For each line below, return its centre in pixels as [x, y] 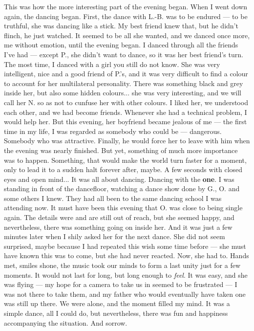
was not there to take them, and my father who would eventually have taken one [125, 294]
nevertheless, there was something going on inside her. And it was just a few [118, 227]
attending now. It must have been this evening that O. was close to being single [123, 208]
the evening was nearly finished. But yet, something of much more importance [121, 150]
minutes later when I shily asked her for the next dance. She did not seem [115, 236]
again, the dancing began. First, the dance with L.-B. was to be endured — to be [126, 16]
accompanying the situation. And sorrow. [66, 322]
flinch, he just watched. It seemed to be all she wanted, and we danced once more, [127, 35]
